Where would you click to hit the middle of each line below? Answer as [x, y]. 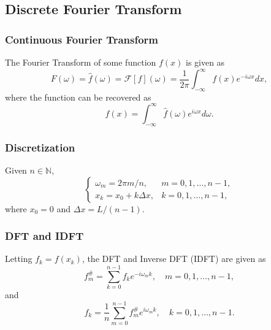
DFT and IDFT [44, 236]
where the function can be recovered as [78, 97]
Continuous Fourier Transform [82, 39]
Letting [19, 259]
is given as [205, 62]
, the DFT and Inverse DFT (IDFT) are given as [174, 259]
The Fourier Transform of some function [81, 62]
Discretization [40, 147]
